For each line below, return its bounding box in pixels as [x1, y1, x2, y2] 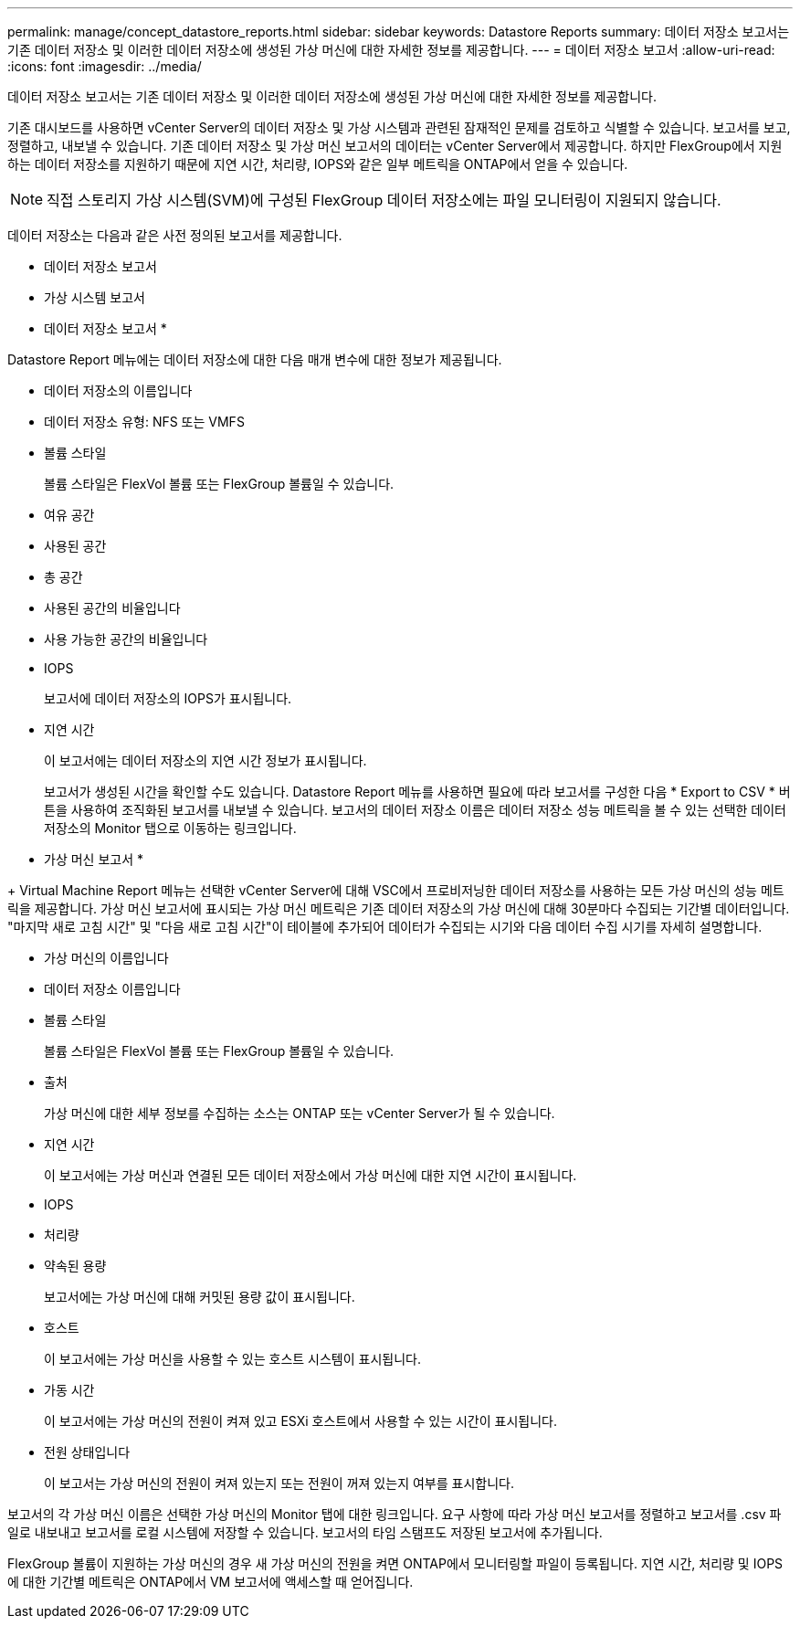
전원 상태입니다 [44, 1444, 131, 1460]
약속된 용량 [44, 1258, 107, 1273]
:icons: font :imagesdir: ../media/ [7, 58, 202, 74]
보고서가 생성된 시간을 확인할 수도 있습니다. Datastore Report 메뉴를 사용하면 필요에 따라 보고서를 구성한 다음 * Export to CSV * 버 [44, 784, 791, 799]
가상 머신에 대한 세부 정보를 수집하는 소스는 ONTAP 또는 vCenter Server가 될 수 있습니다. [44, 1105, 555, 1121]
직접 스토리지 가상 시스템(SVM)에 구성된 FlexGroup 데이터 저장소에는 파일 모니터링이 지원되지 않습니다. [47, 191, 721, 209]
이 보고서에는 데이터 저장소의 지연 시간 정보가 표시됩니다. [44, 753, 367, 768]
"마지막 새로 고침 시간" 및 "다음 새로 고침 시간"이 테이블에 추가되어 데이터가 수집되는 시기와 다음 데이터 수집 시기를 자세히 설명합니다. [7, 919, 763, 934]
